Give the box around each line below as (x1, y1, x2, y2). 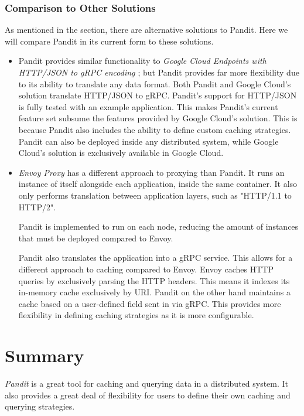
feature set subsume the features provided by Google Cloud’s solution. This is (18, 112, 298, 124)
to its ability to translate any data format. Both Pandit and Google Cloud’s (18, 77, 291, 90)
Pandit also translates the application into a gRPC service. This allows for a (18, 251, 293, 264)
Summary (5, 343, 84, 367)
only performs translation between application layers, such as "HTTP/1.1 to (18, 189, 292, 201)
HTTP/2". (18, 200, 56, 213)
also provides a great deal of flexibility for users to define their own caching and (5, 388, 291, 401)
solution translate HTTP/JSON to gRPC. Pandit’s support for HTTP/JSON (18, 89, 297, 101)
